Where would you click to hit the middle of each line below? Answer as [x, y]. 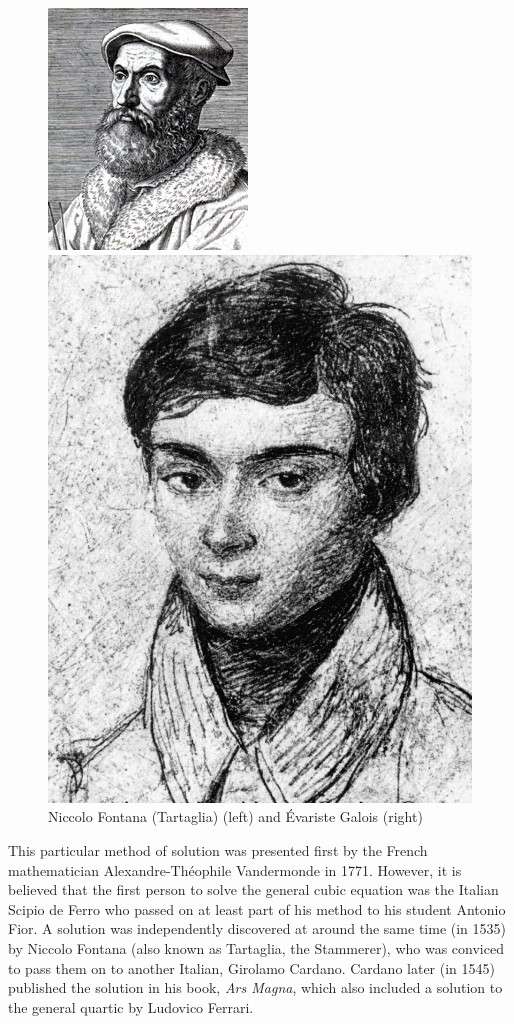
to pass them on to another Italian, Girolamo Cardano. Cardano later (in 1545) [251, 967]
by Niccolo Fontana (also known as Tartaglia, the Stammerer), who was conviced [256, 947]
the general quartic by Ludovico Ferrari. [131, 1006]
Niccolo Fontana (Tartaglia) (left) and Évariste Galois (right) [235, 816]
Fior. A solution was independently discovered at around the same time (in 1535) [257, 928]
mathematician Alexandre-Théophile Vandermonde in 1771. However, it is [235, 869]
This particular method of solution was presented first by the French [218, 849]
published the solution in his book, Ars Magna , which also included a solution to [255, 987]
